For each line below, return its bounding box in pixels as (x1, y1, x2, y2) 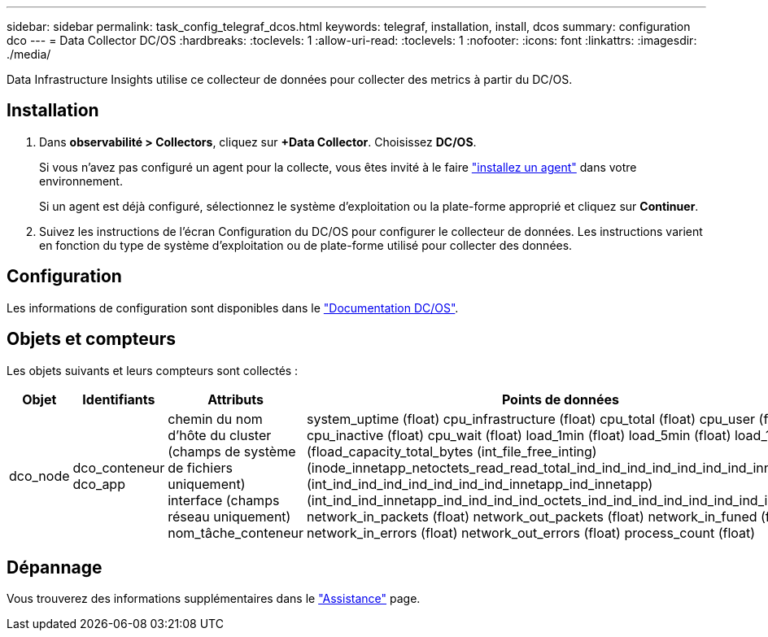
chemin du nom (168, 410, 263, 427)
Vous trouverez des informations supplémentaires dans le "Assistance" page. (7, 591, 421, 606)
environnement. (39, 173, 123, 188)
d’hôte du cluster (168, 426, 272, 443)
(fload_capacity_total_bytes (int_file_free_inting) (306, 443, 597, 460)
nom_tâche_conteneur (168, 524, 303, 541)
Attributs (207, 390, 264, 408)
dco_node (9, 467, 70, 484)
